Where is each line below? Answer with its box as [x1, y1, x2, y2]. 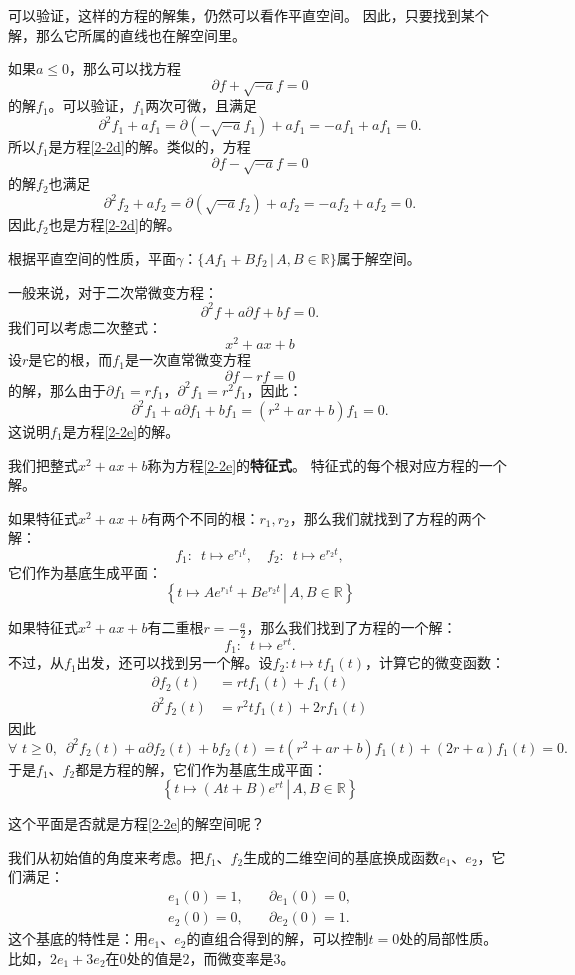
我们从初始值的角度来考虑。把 [8, 846, 204, 867]
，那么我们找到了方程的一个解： [246, 617, 457, 638]
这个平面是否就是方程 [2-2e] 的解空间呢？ [8, 813, 265, 834]
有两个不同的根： [147, 507, 260, 528]
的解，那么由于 [8, 379, 106, 400]
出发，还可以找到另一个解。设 [76, 652, 273, 673]
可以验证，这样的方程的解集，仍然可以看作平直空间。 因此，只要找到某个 [8, 5, 489, 25]
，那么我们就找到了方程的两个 [289, 507, 486, 528]
